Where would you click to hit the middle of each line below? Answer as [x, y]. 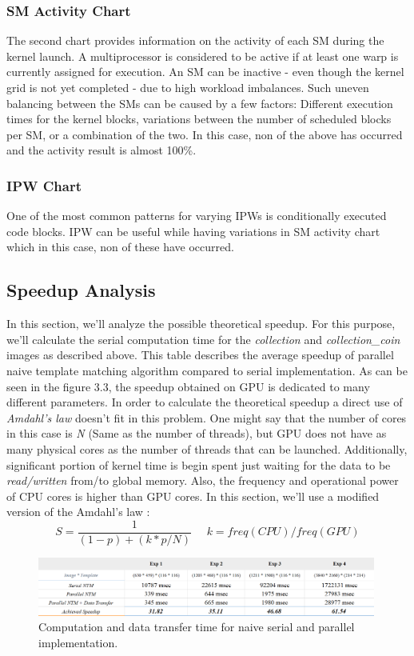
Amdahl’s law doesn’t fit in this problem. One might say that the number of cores [207, 417]
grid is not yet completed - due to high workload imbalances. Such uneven [188, 87]
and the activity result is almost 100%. [102, 150]
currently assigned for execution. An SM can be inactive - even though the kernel [205, 72]
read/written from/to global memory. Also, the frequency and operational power [203, 480]
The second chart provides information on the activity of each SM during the [195, 40]
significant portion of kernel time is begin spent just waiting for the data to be [199, 464]
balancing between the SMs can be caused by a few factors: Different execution [200, 103]
